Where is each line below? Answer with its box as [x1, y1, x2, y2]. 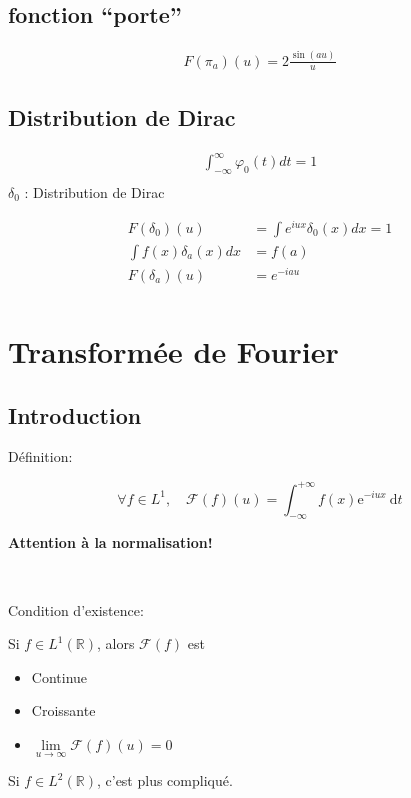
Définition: [8, 446, 73, 467]
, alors [96, 633, 135, 654]
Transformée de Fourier [8, 331, 339, 372]
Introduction [8, 399, 142, 430]
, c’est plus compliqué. [96, 770, 233, 791]
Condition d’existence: [8, 599, 144, 620]
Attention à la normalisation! [8, 532, 213, 553]
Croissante [31, 700, 96, 721]
